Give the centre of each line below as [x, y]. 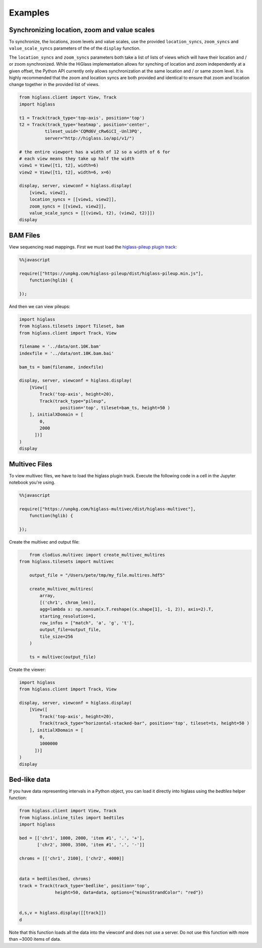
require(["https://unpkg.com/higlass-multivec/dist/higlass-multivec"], [107, 509]
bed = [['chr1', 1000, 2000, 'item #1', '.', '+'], [82, 838]
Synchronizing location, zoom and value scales [82, 30]
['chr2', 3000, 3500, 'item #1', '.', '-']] [91, 845]
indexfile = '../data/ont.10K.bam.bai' [66, 353]
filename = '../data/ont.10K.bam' [60, 347]
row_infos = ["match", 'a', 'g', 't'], [87, 623]
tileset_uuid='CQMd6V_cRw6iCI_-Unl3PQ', [93, 132]
